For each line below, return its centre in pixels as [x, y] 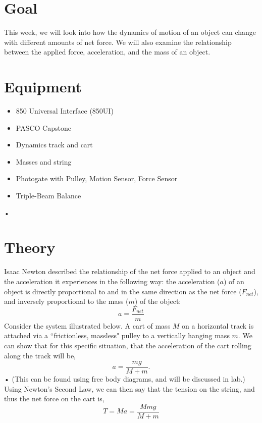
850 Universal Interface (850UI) [65, 111]
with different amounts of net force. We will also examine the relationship [118, 42]
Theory [30, 247]
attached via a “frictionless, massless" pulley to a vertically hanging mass [117, 335]
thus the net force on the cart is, [54, 399]
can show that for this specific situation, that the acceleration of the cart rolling [128, 345]
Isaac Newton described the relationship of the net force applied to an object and [130, 271]
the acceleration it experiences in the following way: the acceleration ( [112, 281]
